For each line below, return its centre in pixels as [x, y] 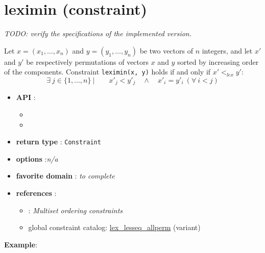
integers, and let [227, 50]
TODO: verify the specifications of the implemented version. [98, 33]
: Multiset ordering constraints [76, 210]
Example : [21, 244]
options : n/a [37, 158]
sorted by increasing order [218, 61]
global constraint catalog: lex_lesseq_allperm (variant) [114, 227]
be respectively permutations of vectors [88, 61]
